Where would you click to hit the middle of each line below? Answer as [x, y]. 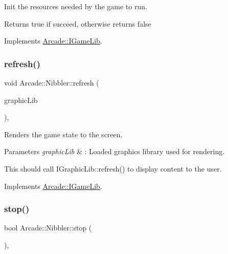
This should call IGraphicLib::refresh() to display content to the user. [113, 168]
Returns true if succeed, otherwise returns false [78, 23]
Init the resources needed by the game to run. [76, 6]
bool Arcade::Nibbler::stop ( [48, 228]
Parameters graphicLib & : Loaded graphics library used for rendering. [115, 151]
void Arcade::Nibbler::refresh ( [52, 82]
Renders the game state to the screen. [63, 134]
